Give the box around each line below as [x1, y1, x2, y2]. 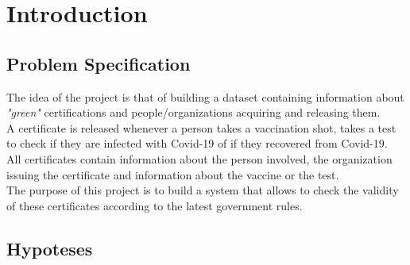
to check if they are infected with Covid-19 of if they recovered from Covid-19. [6, 135, 388, 152]
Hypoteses [6, 236, 93, 260]
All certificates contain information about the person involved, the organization [6, 150, 393, 167]
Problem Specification [6, 51, 191, 75]
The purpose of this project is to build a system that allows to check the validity [6, 182, 399, 198]
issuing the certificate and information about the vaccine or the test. [6, 166, 339, 182]
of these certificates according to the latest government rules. [6, 197, 303, 213]
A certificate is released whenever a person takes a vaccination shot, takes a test [6, 119, 396, 136]
